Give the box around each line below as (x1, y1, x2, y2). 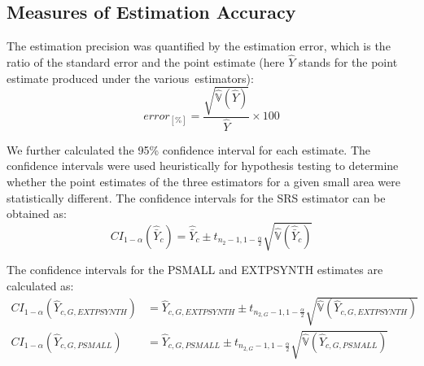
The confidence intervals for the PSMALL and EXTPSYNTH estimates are (7, 261, 383, 278)
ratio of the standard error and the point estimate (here (7, 54, 285, 71)
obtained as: (7, 205, 67, 222)
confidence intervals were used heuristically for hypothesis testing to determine (7, 157, 399, 174)
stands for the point (298, 54, 398, 71)
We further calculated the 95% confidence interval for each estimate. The (7, 141, 371, 158)
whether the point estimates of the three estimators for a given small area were (7, 173, 400, 190)
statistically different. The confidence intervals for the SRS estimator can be (7, 189, 386, 206)
